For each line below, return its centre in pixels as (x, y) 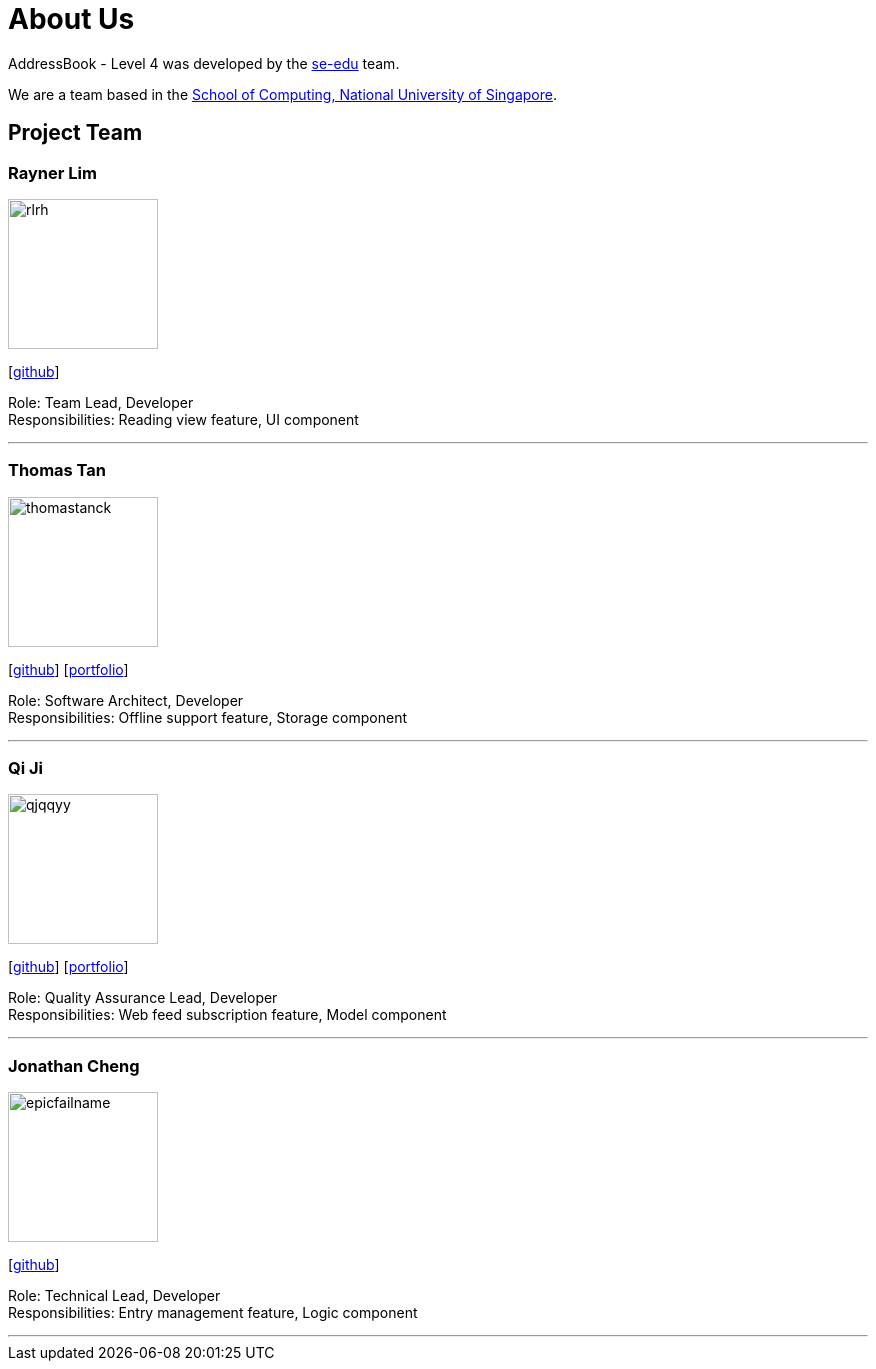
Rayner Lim (52, 172)
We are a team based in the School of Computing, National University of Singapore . (283, 94)
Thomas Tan (57, 470)
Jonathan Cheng (74, 1065)
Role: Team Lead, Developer (101, 402)
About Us (71, 19)
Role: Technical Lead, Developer (114, 1296)
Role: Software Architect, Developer (126, 700)
